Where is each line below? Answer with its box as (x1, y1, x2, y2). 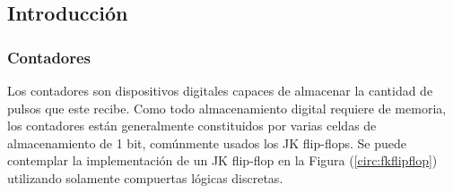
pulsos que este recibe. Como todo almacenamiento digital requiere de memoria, (7, 98, 447, 117)
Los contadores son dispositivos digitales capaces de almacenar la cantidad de (7, 81, 433, 99)
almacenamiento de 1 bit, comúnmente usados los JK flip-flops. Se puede (7, 133, 406, 152)
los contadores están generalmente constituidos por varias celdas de (7, 116, 377, 135)
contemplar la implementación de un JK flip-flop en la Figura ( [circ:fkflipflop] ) (7, 151, 438, 170)
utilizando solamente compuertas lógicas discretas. (7, 168, 283, 187)
